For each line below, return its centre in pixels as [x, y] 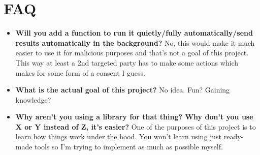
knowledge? [33, 99]
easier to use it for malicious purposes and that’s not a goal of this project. [132, 53]
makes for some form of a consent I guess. [80, 72]
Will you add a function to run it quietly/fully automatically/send [134, 33]
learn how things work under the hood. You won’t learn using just [119, 136]
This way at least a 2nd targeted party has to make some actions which [127, 62]
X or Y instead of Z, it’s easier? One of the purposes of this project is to [136, 126]
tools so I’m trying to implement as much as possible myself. [129, 147]
